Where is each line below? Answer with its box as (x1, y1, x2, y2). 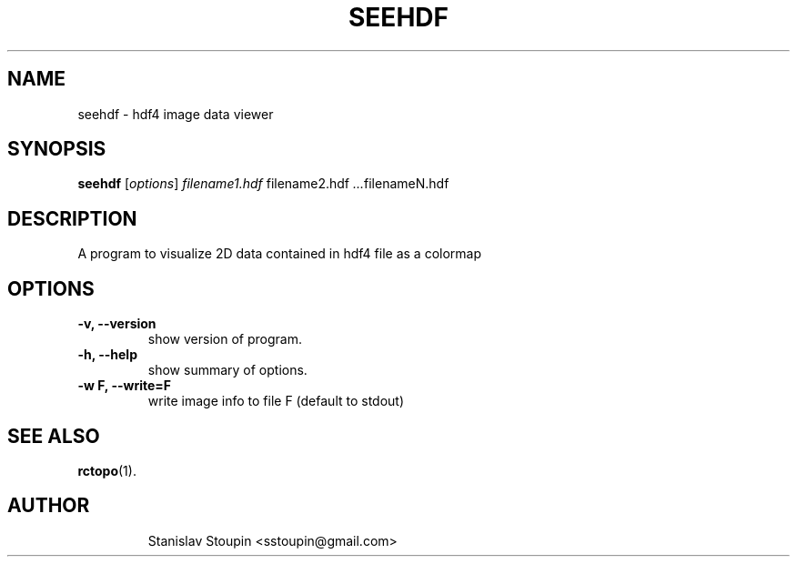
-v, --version (77, 316, 156, 332)
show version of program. (147, 331, 302, 347)
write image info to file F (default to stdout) (147, 393, 405, 409)
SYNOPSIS (7, 137, 106, 161)
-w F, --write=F (77, 378, 171, 394)
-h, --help (77, 347, 137, 363)
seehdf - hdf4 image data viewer (77, 106, 274, 122)
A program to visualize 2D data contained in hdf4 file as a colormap (77, 246, 482, 262)
